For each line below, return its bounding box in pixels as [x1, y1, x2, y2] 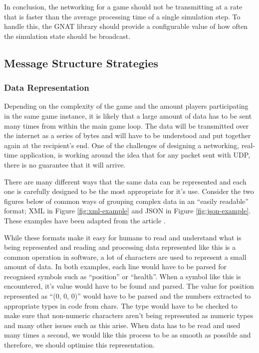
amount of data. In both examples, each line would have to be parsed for [4, 261, 227, 272]
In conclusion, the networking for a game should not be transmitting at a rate [4, 1, 243, 11]
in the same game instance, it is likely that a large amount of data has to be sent [4, 110, 252, 121]
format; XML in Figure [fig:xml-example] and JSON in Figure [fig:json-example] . [4, 205, 251, 216]
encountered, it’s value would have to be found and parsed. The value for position [4, 281, 254, 291]
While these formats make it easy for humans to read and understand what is [4, 232, 242, 242]
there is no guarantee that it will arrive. [4, 159, 126, 170]
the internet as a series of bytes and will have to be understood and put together [4, 130, 251, 141]
